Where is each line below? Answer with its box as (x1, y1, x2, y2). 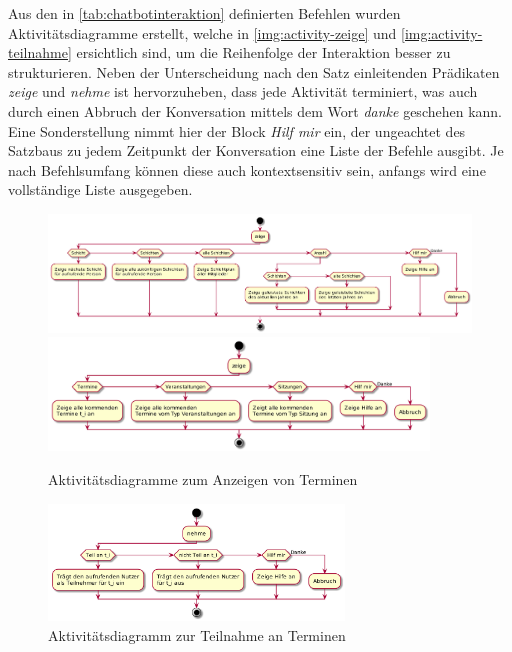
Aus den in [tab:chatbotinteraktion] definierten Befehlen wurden (8, 3, 401, 23)
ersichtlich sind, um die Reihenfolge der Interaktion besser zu (76, 42, 451, 63)
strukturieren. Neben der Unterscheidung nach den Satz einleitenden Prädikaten (8, 61, 500, 82)
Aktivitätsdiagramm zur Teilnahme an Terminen (48, 624, 346, 645)
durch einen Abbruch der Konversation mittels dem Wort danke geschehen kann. (8, 100, 502, 121)
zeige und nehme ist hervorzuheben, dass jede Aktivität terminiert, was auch (8, 81, 478, 102)
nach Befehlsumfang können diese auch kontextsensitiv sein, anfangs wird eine (8, 159, 486, 180)
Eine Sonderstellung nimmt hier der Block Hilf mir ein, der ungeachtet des (8, 120, 466, 141)
